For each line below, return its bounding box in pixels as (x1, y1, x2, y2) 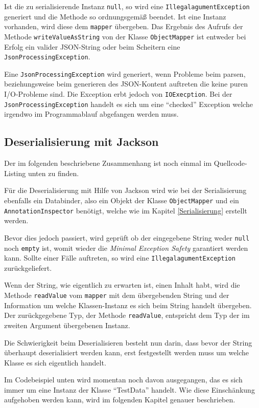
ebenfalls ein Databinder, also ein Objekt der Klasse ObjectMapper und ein (4, 195, 239, 205)
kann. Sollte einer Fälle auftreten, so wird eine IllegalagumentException (4, 252, 236, 263)
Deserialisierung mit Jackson (4, 134, 159, 149)
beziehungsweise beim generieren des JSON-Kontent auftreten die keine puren (4, 78, 248, 89)
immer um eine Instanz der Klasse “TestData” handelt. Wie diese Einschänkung (4, 384, 255, 395)
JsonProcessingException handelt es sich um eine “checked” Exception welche (4, 98, 253, 109)
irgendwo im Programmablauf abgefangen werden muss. (4, 109, 179, 119)
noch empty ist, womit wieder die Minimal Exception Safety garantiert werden (4, 242, 248, 253)
